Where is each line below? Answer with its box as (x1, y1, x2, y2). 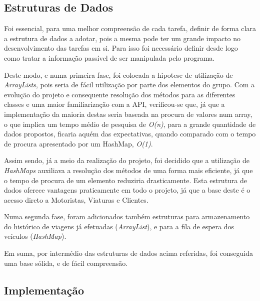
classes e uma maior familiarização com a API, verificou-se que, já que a (4, 99, 225, 109)
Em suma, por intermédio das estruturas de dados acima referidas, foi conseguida (4, 248, 253, 258)
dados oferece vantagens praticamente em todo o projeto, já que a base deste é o (4, 185, 250, 195)
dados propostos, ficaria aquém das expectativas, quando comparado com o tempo (4, 128, 256, 139)
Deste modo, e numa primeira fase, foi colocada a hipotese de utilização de (4, 69, 233, 80)
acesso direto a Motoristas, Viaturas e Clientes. (4, 194, 148, 205)
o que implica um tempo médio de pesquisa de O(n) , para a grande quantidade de (4, 118, 256, 129)
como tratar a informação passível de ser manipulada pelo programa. (4, 52, 215, 63)
